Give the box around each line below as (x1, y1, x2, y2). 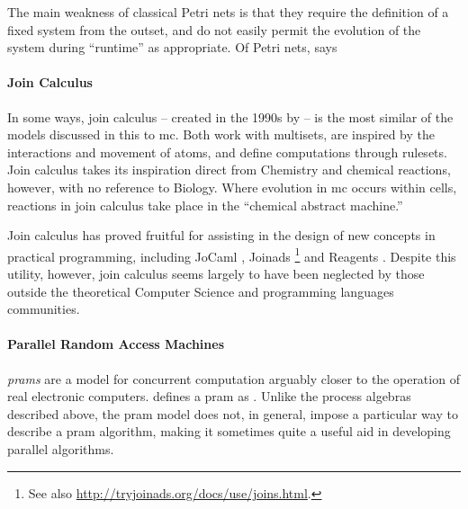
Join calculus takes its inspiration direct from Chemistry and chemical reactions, (7, 160, 451, 179)
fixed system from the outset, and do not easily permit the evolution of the (7, 20, 421, 39)
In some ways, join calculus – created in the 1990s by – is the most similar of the (7, 107, 454, 126)
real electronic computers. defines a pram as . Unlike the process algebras (7, 387, 411, 406)
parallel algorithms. (7, 439, 114, 458)
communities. (7, 299, 80, 318)
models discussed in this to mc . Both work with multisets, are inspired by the (7, 125, 435, 144)
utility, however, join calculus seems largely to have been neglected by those (7, 263, 425, 282)
